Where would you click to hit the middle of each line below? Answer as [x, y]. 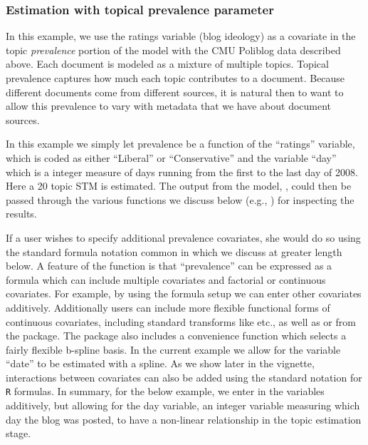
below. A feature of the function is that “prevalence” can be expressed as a [169, 266]
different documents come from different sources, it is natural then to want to [175, 92]
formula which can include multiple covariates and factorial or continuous [166, 279]
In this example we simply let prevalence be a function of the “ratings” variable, [180, 144]
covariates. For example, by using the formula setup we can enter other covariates [184, 293]
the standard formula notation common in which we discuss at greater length [174, 251]
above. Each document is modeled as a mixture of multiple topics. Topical [167, 64]
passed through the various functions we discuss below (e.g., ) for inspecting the [180, 199]
